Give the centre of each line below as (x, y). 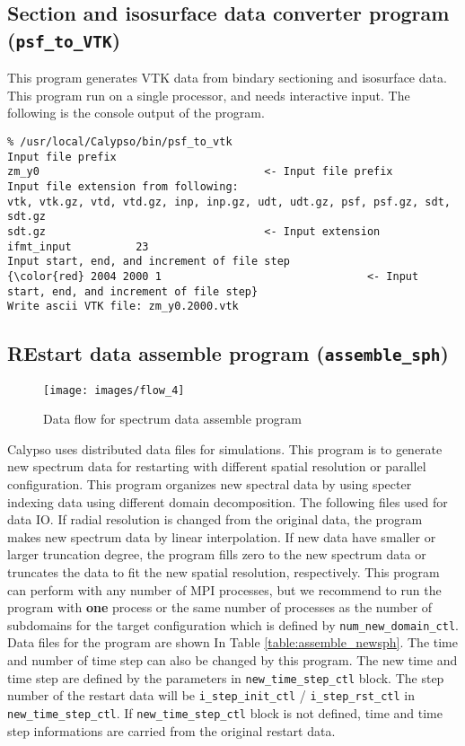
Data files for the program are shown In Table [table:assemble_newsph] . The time (232, 642)
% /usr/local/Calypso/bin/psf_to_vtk (120, 141)
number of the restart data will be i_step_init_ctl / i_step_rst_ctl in (211, 695)
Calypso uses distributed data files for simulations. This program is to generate (225, 448)
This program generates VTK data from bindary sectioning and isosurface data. (227, 78)
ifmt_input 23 (78, 246)
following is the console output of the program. (136, 113)
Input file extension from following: (123, 186)
